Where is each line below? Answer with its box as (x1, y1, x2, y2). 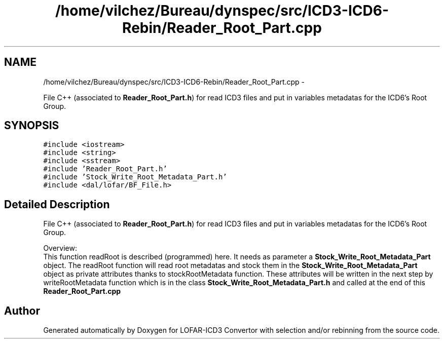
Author (4, 304, 40, 317)
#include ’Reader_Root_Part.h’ (43, 165, 167, 173)
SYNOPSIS (4, 119, 59, 132)
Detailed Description (4, 198, 110, 211)
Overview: (43, 244, 77, 253)
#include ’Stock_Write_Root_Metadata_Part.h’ (43, 173, 227, 181)
